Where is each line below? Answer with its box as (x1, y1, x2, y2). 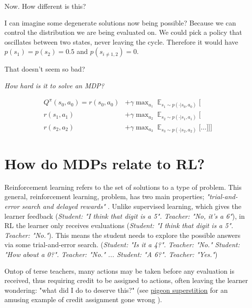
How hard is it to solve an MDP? (4, 80, 104, 90)
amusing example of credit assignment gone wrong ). (4, 294, 162, 305)
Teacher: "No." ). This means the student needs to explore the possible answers (4, 230, 241, 240)
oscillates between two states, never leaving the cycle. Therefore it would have (4, 36, 238, 47)
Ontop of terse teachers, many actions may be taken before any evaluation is (4, 265, 234, 276)
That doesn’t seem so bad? (4, 64, 85, 74)
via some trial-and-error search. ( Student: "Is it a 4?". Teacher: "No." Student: (4, 239, 240, 250)
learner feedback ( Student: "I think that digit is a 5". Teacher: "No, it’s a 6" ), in (4, 210, 245, 221)
